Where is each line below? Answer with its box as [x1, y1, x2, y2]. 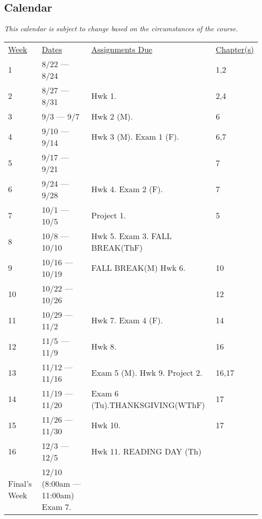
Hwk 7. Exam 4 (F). [91, 314, 163, 326]
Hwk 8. [91, 340, 117, 353]
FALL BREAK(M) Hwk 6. [91, 262, 185, 274]
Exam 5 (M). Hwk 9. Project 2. [91, 367, 203, 379]
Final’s [8, 477, 32, 489]
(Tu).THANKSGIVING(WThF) [91, 398, 205, 411]
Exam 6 [91, 387, 119, 399]
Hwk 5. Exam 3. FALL [91, 229, 172, 242]
